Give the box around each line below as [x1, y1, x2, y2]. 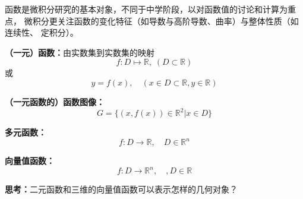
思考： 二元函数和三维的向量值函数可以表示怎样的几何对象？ [5, 183, 238, 195]
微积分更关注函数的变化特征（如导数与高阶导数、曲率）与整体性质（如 [24, 14, 299, 27]
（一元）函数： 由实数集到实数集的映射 [5, 46, 154, 58]
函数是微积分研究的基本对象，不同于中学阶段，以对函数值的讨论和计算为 [5, 3, 288, 15]
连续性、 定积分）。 [5, 26, 78, 39]
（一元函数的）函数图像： [5, 95, 105, 108]
